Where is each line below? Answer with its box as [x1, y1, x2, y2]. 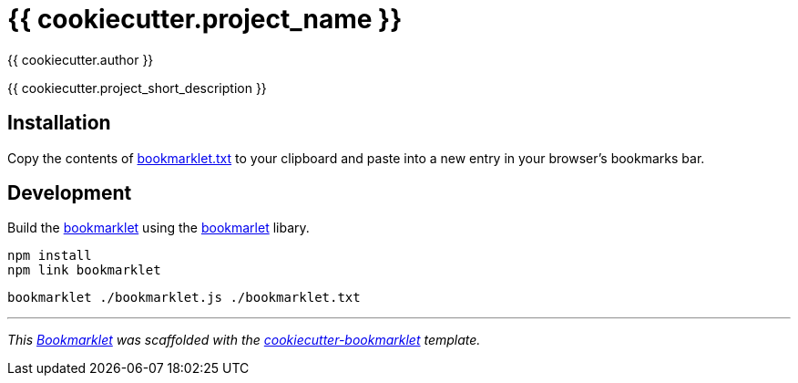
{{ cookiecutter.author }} [7, 51, 154, 67]
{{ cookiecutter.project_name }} [7, 4, 403, 35]
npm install [7, 248, 92, 264]
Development [7, 181, 132, 205]
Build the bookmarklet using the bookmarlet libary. [7, 220, 310, 236]
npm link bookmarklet [7, 263, 161, 278]
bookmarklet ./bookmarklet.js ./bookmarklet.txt [7, 290, 361, 305]
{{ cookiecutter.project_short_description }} [7, 79, 267, 96]
